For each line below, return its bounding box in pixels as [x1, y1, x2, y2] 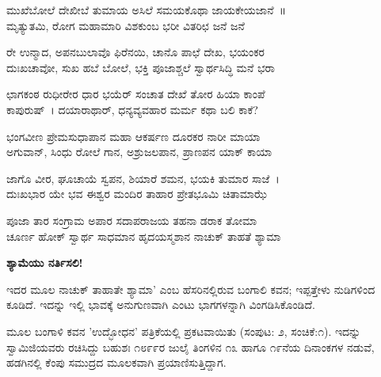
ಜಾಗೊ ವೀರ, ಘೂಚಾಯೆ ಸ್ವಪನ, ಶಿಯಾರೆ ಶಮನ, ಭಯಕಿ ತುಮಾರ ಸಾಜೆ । [6, 169, 280, 186]
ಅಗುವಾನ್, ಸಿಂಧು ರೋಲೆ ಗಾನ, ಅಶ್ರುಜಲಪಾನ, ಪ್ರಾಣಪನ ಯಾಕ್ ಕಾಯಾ [6, 143, 272, 160]
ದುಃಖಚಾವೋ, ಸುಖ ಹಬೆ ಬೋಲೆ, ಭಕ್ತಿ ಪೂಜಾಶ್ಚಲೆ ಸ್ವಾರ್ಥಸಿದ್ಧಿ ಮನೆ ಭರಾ [6, 59, 275, 75]
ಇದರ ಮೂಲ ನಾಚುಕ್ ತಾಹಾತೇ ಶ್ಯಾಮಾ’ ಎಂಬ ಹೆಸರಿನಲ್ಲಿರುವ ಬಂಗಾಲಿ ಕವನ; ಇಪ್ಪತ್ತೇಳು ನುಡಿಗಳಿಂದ [6, 280, 375, 297]
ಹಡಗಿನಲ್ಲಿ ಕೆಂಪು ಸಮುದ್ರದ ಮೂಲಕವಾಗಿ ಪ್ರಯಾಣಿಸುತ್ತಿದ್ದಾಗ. [6, 354, 227, 371]
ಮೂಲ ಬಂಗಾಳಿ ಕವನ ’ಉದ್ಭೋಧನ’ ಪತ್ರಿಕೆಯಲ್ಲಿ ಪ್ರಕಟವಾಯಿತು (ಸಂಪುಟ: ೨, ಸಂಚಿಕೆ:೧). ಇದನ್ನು [6, 322, 361, 339]
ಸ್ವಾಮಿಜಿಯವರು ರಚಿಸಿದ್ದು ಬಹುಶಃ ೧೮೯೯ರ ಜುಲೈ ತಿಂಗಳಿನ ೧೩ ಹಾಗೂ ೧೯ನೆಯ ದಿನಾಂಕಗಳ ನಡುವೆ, [6, 338, 375, 355]
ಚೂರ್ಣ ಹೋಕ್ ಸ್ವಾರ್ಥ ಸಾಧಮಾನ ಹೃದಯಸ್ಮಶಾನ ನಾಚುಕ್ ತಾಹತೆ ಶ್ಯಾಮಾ [6, 227, 281, 244]
